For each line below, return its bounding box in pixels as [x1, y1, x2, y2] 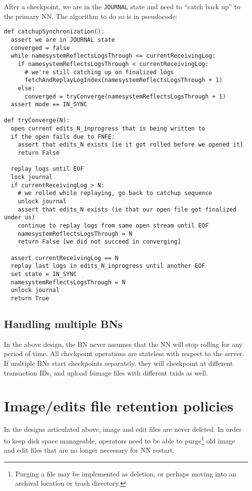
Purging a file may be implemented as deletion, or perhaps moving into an [15, 468, 236, 478]
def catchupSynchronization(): [4, 28, 105, 35]
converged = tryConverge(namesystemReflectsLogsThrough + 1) [24, 93, 226, 100]
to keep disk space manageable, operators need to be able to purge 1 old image [4, 434, 236, 445]
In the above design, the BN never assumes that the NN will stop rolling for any [4, 339, 243, 349]
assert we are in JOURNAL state [11, 36, 115, 43]
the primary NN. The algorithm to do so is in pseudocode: [4, 11, 177, 21]
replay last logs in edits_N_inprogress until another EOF [11, 262, 205, 270]
